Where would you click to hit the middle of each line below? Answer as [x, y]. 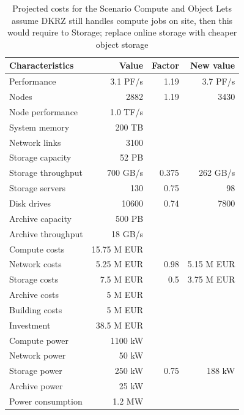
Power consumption [46, 401]
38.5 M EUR [120, 325]
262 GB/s [217, 173]
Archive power [36, 386]
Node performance [44, 111]
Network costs [35, 264]
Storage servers [38, 188]
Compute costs [37, 249]
